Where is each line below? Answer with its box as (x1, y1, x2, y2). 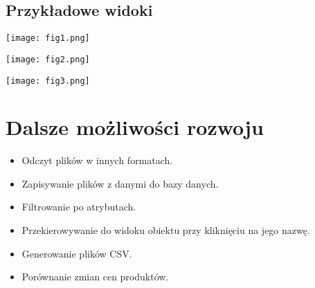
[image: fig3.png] (6, 75, 90, 86)
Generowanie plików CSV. (21, 246, 132, 260)
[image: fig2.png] (6, 54, 90, 64)
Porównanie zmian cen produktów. (21, 269, 169, 284)
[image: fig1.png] (6, 33, 90, 44)
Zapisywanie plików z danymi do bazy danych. (21, 176, 219, 190)
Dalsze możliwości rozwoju (6, 113, 264, 141)
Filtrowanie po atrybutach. (21, 199, 136, 214)
